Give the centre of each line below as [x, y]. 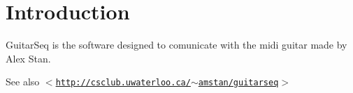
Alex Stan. [28, 58]
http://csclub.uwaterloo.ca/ [123, 83]
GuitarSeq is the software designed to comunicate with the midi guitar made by [176, 45]
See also [23, 82]
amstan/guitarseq [238, 83]
